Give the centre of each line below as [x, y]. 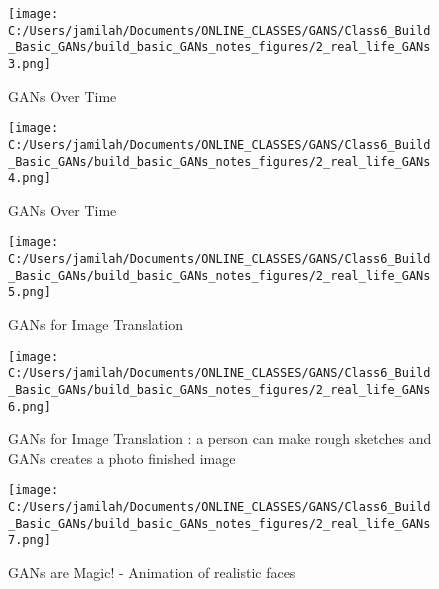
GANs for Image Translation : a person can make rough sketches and [220, 438]
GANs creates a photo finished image [122, 457]
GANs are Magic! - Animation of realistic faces [152, 572]
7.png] [29, 540]
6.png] [29, 406]
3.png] [29, 63]
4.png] [29, 178]
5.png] [29, 292]
